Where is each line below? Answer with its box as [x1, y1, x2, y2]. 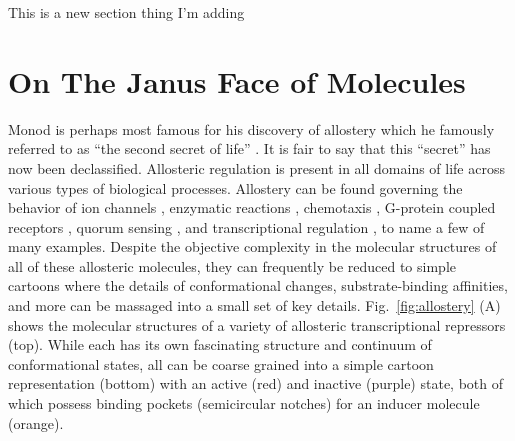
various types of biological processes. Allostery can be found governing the [8, 177, 463, 198]
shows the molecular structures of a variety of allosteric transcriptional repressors [8, 314, 506, 335]
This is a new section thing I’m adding [8, 2, 245, 22]
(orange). [8, 412, 64, 433]
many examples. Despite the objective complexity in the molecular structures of [8, 236, 497, 257]
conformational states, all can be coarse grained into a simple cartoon [8, 353, 434, 374]
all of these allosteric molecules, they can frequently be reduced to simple [8, 255, 456, 276]
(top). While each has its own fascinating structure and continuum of [8, 334, 432, 355]
